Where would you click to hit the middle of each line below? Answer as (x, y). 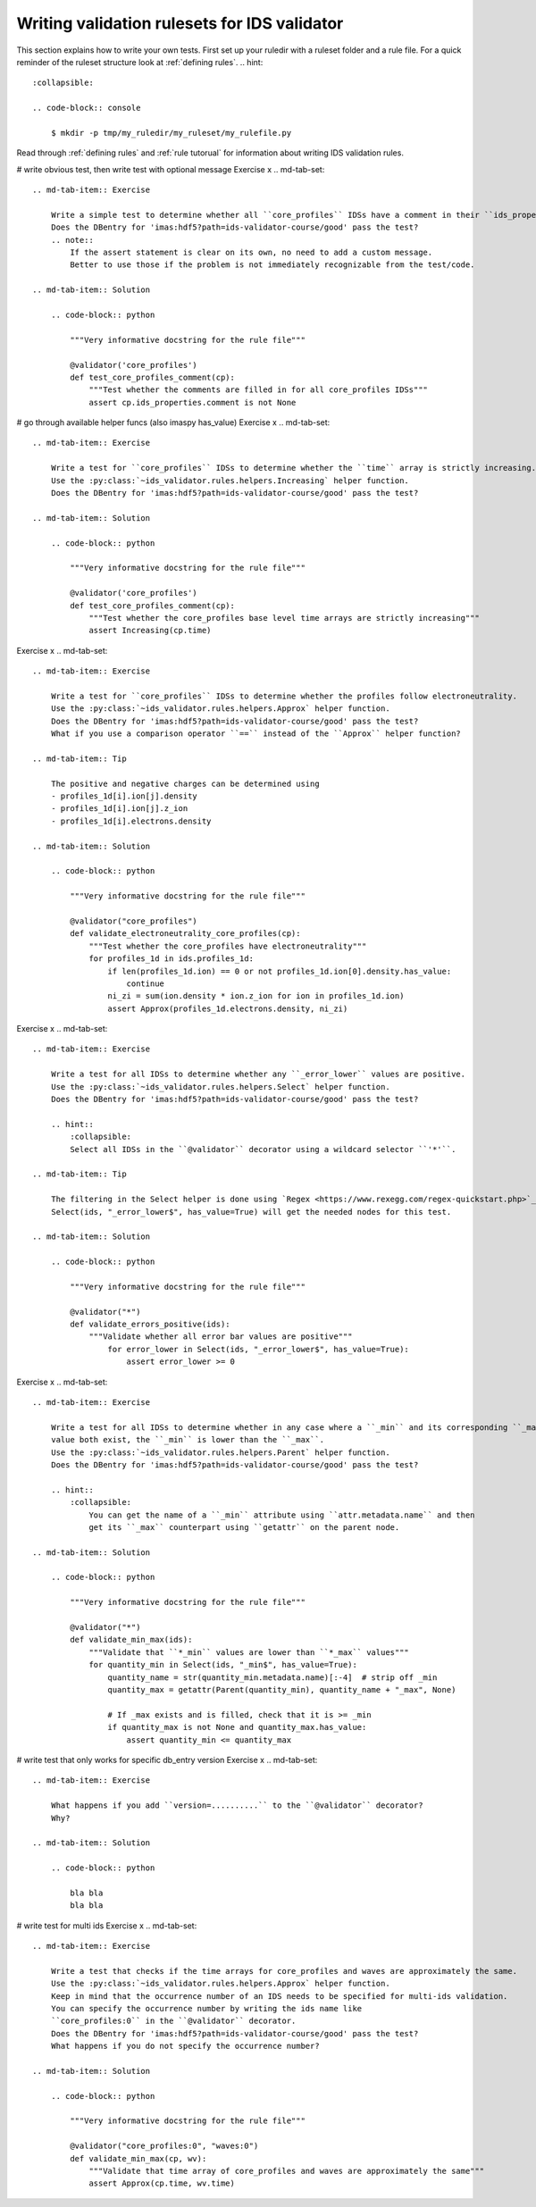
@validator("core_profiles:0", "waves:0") (164, 2146)
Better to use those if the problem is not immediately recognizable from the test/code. (272, 265)
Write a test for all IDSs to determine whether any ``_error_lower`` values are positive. (258, 1074)
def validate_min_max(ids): (131, 1640)
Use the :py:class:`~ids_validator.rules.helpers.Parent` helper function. (220, 1452)
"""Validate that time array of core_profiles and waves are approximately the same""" (287, 2171)
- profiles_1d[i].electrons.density (131, 821)
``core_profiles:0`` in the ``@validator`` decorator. (173, 2021)
